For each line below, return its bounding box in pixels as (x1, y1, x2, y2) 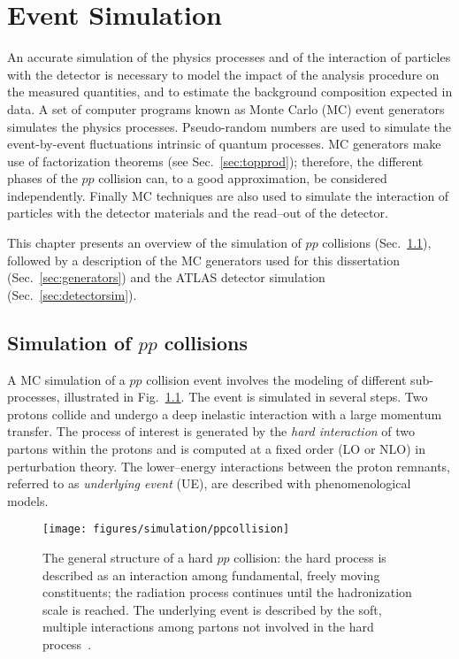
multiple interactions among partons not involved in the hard (42, 617, 374, 636)
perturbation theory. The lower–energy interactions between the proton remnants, (7, 456, 450, 475)
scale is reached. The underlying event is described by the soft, (42, 600, 382, 618)
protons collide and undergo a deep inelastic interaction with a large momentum (7, 404, 442, 423)
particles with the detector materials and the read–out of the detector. (7, 203, 388, 222)
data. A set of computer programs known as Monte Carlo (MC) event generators (7, 99, 445, 118)
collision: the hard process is (233, 548, 386, 567)
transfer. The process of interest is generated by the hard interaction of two (7, 422, 416, 441)
